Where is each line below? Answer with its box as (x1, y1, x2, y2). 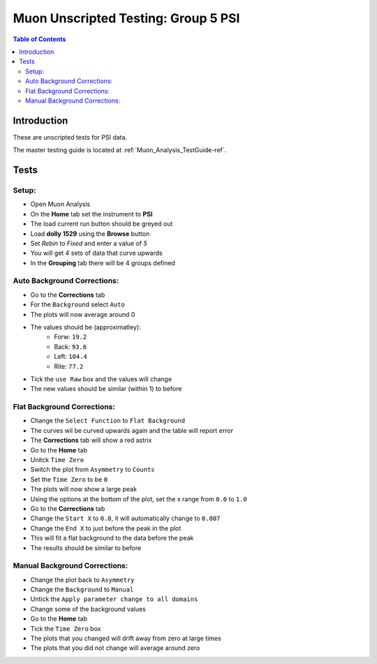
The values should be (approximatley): (30, 323, 141, 331)
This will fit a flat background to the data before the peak (30, 534, 194, 543)
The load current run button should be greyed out (30, 220, 173, 228)
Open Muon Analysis (30, 200, 91, 209)
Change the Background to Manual (30, 585, 134, 593)
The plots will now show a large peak (30, 485, 138, 494)
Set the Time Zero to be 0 (30, 475, 108, 483)
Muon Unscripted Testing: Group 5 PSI (13, 10, 240, 26)
